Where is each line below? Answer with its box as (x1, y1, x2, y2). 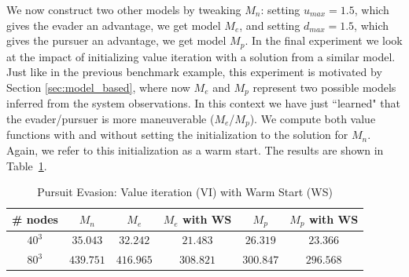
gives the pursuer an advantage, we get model (6, 32, 227, 49)
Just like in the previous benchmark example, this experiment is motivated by (6, 64, 382, 80)
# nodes (12, 211, 58, 228)
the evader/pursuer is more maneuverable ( (6, 110, 215, 126)
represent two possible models (252, 78, 396, 95)
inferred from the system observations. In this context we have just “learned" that (6, 95, 400, 111)
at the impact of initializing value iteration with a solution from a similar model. (6, 48, 396, 64)
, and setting (239, 16, 300, 33)
